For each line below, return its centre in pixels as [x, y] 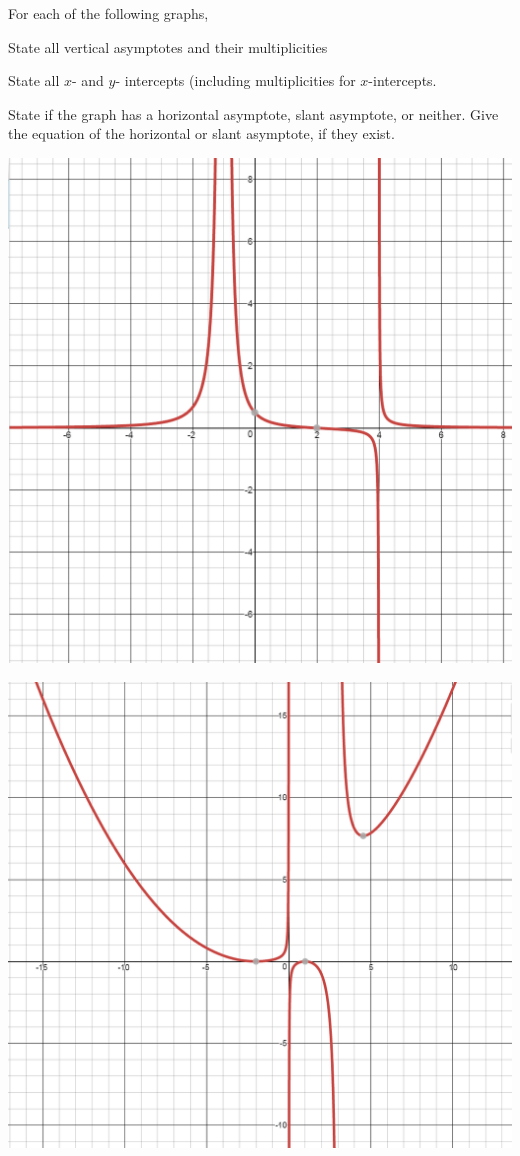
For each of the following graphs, [108, 13]
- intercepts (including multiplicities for [235, 80]
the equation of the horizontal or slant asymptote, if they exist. [201, 133]
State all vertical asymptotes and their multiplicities [168, 46]
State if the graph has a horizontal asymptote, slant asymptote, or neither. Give [253, 113]
